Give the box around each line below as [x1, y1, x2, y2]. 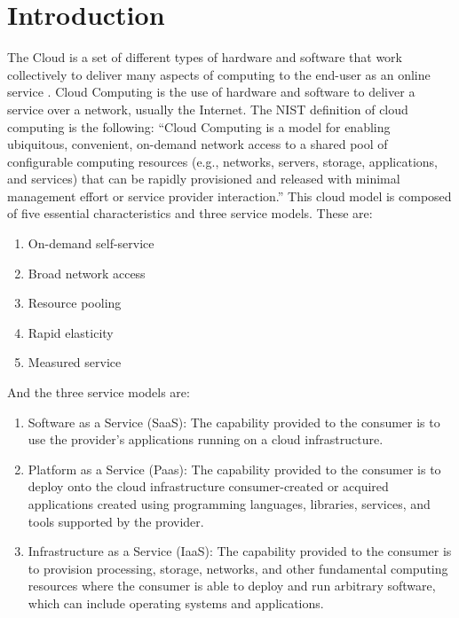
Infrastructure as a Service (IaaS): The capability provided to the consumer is [28, 542, 452, 560]
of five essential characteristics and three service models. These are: [7, 204, 373, 223]
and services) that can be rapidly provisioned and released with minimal [7, 169, 400, 188]
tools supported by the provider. [28, 512, 204, 530]
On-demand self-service [28, 234, 154, 253]
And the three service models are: [7, 383, 190, 402]
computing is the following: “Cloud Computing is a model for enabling [7, 117, 391, 136]
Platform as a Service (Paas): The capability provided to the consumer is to [28, 459, 441, 478]
